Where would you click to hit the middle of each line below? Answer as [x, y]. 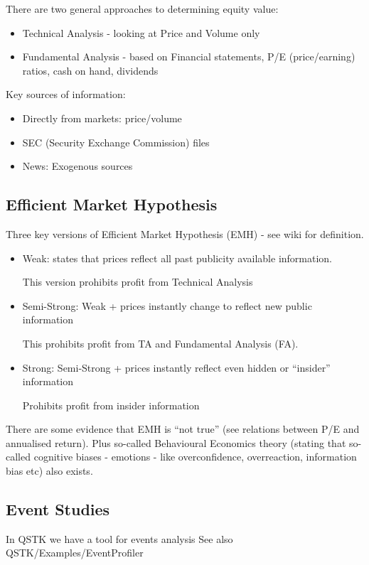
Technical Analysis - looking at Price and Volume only [141, 32]
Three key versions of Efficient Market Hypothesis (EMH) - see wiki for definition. [185, 233]
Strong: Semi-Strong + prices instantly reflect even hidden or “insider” [176, 367]
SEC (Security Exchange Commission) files [116, 142]
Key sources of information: [66, 94]
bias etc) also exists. [49, 471]
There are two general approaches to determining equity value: [142, 9]
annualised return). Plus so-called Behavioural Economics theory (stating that [176, 442]
